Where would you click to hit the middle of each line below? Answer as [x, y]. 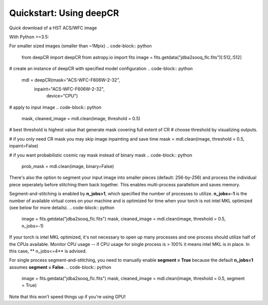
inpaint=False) [24, 146]
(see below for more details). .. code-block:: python [62, 207]
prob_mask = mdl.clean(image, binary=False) [68, 166]
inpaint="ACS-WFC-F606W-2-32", [69, 89]
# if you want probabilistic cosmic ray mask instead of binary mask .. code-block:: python [101, 155]
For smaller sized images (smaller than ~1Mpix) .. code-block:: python [81, 46]
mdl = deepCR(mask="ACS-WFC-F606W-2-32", [71, 80]
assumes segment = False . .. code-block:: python [60, 267]
